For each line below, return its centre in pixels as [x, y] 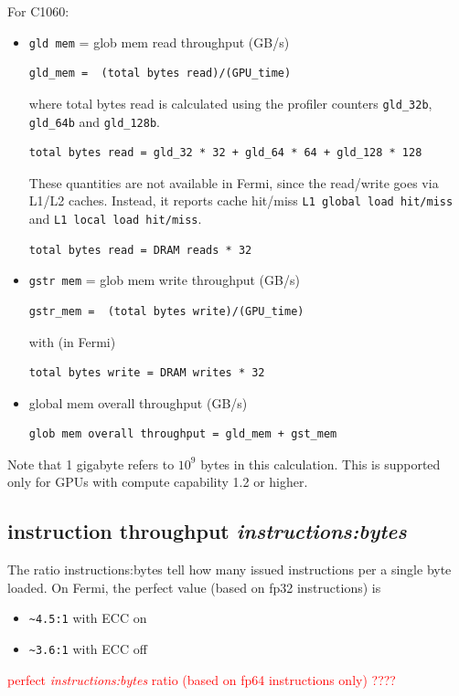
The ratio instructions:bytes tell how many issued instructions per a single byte [229, 569]
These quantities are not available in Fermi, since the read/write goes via [234, 182]
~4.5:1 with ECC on [88, 618]
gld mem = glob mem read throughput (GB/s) [159, 42]
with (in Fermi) [72, 341]
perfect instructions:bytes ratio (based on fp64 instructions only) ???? [202, 679]
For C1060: [38, 11]
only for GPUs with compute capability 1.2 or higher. [158, 482]
